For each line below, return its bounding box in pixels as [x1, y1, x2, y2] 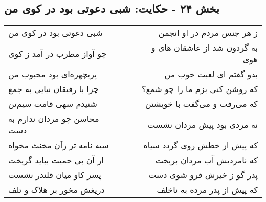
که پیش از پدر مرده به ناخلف [157, 184, 258, 196]
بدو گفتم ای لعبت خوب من [164, 68, 258, 80]
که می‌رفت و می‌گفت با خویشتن [145, 98, 258, 110]
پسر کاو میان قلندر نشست [8, 169, 101, 181]
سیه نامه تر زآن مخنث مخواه [8, 139, 109, 151]
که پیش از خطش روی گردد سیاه [143, 139, 258, 151]
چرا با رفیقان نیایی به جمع [8, 83, 99, 95]
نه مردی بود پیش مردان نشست [147, 118, 258, 130]
